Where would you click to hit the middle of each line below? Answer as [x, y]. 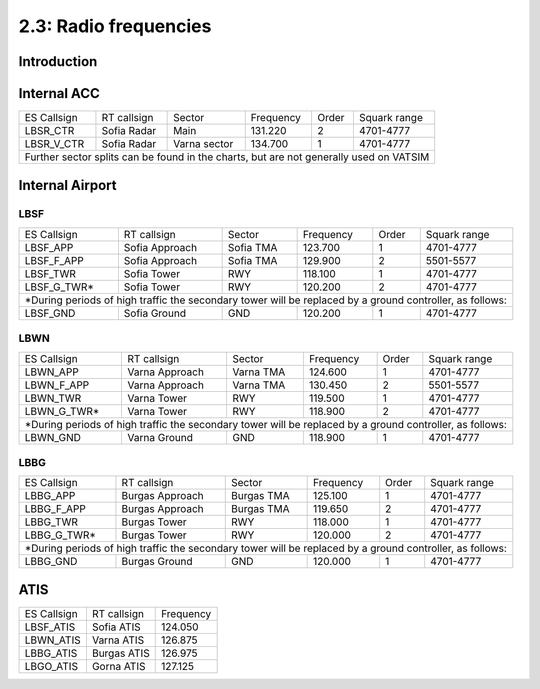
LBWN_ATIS [52, 640]
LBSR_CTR [49, 131]
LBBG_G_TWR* [60, 535]
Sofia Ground [155, 313]
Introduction [58, 61]
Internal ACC [59, 93]
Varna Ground [160, 437]
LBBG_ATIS [51, 653]
